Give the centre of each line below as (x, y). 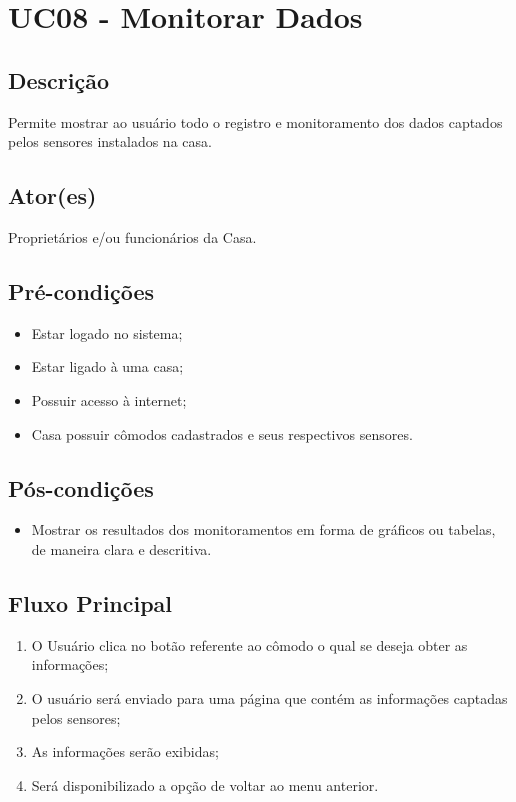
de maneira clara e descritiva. (121, 548)
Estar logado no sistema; (107, 332)
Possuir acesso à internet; (109, 399)
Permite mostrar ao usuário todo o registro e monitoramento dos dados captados (255, 121)
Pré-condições (81, 290)
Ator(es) (52, 195)
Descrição (59, 79)
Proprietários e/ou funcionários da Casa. (132, 236)
